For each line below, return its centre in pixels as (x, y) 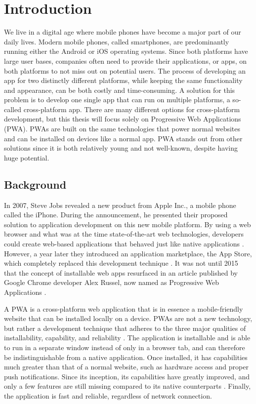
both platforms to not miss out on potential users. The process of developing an (125, 70)
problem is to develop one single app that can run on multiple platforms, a (117, 100)
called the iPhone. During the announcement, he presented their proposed (116, 215)
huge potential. (27, 157)
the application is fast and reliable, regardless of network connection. (108, 395)
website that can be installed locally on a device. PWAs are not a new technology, (128, 318)
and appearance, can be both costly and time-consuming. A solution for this (120, 90)
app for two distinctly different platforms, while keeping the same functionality (123, 80)
